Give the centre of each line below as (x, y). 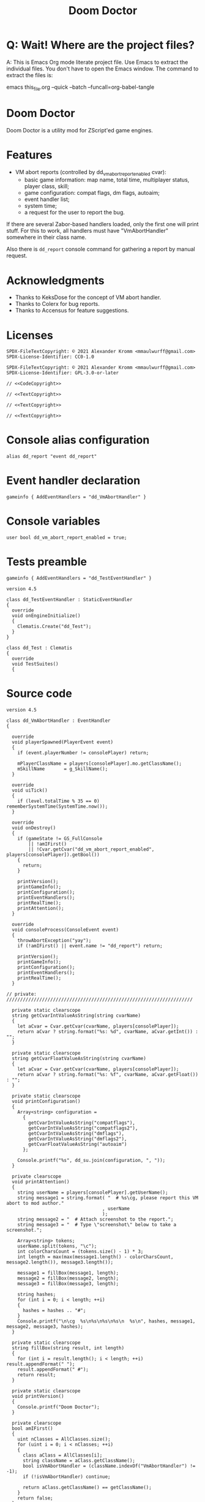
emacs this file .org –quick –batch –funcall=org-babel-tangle (80, 88)
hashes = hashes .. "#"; (54, 1310)
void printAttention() (41, 1181)
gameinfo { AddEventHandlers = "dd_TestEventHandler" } (79, 578)
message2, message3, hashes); (45, 1326)
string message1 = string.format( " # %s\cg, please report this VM (108, 1198)
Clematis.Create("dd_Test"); (54, 627)
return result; (37, 1375)
